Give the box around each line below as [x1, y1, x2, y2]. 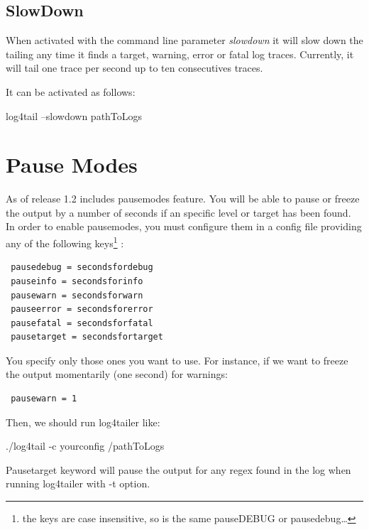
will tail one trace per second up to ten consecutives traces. [6, 60, 263, 75]
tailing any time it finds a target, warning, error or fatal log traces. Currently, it [6, 46, 354, 61]
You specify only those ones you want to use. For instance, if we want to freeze [6, 352, 348, 367]
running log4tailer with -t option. [6, 476, 150, 491]
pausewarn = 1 [11, 394, 77, 404]
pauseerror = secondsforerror [11, 304, 153, 315]
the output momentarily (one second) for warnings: [6, 367, 228, 382]
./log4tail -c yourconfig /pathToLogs [6, 438, 165, 453]
